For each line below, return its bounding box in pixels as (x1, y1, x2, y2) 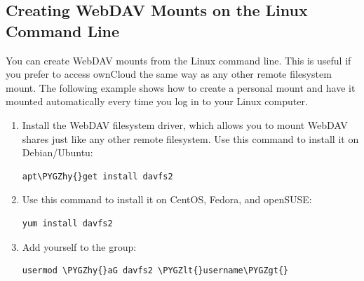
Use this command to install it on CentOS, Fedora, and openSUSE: (22, 192, 312, 207)
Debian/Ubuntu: (22, 145, 93, 160)
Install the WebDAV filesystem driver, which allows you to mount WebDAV (22, 117, 348, 132)
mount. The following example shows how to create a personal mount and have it (6, 80, 356, 95)
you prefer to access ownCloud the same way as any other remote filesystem (6, 67, 332, 81)
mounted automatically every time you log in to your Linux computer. (6, 94, 308, 109)
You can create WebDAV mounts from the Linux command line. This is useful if (6, 53, 351, 67)
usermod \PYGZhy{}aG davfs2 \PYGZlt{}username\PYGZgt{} (22, 266, 289, 276)
